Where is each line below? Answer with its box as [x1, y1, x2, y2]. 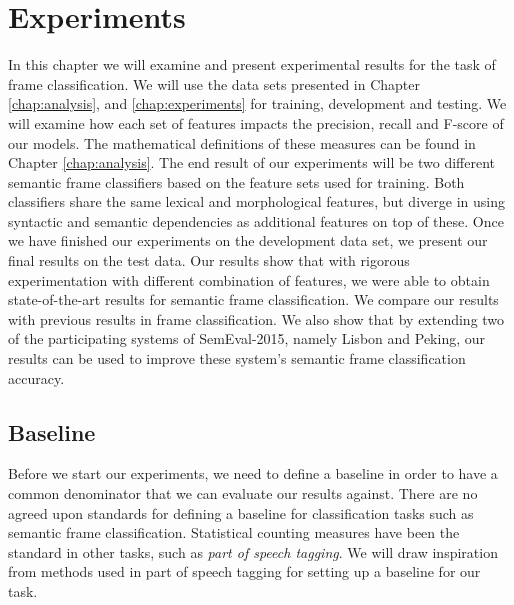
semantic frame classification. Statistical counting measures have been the [8, 522, 460, 543]
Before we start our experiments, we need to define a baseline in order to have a [8, 463, 498, 484]
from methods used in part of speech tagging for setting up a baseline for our [8, 561, 481, 582]
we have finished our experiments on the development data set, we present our [8, 230, 488, 251]
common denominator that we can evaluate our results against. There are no [8, 483, 478, 504]
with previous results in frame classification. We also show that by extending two [8, 308, 505, 329]
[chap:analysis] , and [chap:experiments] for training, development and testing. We [8, 93, 507, 114]
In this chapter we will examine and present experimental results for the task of [8, 54, 496, 75]
